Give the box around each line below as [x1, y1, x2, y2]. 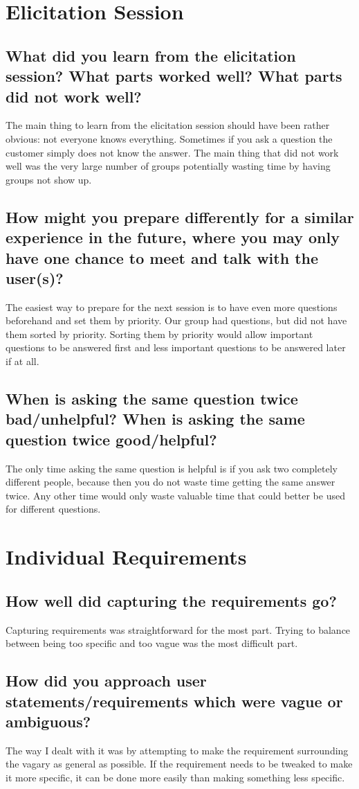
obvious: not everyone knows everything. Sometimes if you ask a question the [6, 131, 333, 145]
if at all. [6, 354, 39, 369]
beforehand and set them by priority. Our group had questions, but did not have [6, 313, 347, 328]
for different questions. [6, 502, 101, 516]
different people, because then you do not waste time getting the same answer [6, 475, 335, 489]
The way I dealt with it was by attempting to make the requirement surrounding [6, 743, 349, 757]
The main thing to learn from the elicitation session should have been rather [6, 118, 330, 132]
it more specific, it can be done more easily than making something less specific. [6, 770, 345, 784]
